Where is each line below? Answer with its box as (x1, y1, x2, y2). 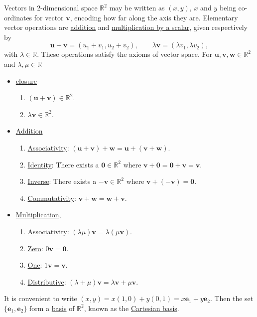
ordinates (4, 12, 32, 22)
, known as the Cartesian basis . (84, 303, 179, 313)
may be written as (109, 2, 165, 12)
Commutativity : (27, 192, 76, 203)
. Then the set (210, 293, 254, 304)
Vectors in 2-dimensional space (4, 2, 98, 12)
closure (15, 75, 37, 86)
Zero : (27, 243, 43, 253)
